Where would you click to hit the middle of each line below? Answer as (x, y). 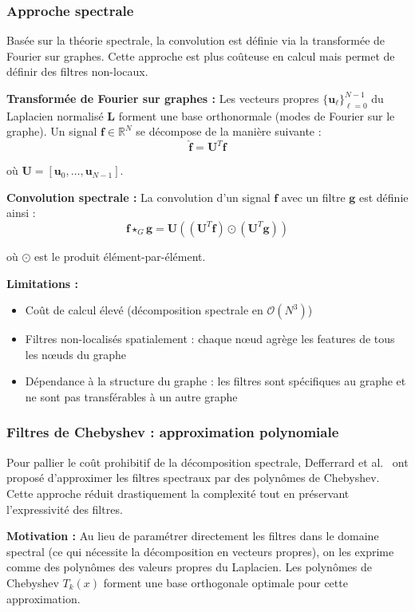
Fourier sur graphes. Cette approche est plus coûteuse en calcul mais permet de (201, 55)
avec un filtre (313, 197)
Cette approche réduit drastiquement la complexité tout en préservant (178, 493)
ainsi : (21, 213)
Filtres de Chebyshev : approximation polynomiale (173, 432)
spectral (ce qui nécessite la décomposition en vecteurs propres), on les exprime (200, 551)
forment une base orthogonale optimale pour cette (225, 582)
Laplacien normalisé (55, 115)
